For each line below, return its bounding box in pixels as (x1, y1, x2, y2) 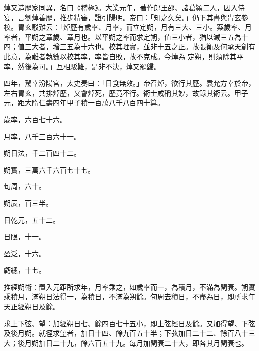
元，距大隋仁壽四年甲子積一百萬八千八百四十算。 (4, 97, 164, 108)
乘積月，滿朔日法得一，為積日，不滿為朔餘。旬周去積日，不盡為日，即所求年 (4, 291, 255, 302)
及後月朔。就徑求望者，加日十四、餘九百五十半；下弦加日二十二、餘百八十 (4, 328, 248, 338)
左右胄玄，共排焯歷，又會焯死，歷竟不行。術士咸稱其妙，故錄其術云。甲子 (4, 87, 248, 98)
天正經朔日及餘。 (4, 301, 60, 312)
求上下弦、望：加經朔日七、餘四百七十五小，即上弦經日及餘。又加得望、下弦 (4, 318, 255, 328)
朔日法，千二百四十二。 (4, 148, 81, 158)
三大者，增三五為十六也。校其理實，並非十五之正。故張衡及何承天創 (24, 41, 248, 52)
